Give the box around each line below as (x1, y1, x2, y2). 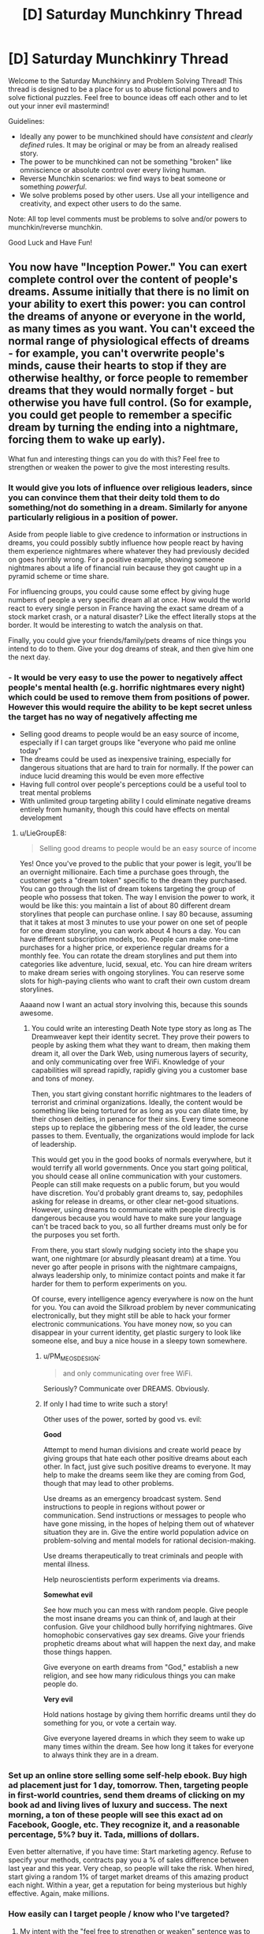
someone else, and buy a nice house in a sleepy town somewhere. (31, 1336, 247, 1346)
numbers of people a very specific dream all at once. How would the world (8, 596, 251, 605)
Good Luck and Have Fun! (8, 237, 93, 247)
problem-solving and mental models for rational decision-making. (43, 1536, 256, 1545)
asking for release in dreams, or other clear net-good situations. (31, 1197, 239, 1206)
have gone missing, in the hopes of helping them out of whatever (43, 1519, 255, 1529)
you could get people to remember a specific (8, 409, 232, 422)
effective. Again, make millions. (8, 1889, 110, 1899)
